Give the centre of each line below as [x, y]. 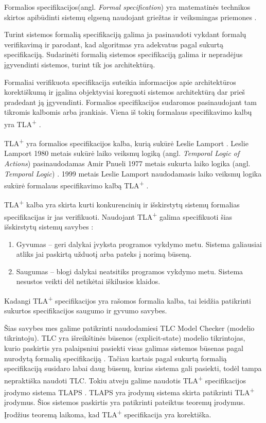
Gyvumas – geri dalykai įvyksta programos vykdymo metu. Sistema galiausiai [139, 244]
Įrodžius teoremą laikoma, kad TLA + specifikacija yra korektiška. [108, 413]
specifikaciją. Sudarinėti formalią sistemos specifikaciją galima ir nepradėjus [123, 54]
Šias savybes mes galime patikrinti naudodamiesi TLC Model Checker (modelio [129, 328]
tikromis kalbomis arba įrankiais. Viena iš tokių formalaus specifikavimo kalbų [128, 112]
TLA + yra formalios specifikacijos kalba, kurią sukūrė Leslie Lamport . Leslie [126, 142]
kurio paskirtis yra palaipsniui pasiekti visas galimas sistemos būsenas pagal [124, 348]
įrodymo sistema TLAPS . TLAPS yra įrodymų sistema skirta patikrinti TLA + [129, 391]
